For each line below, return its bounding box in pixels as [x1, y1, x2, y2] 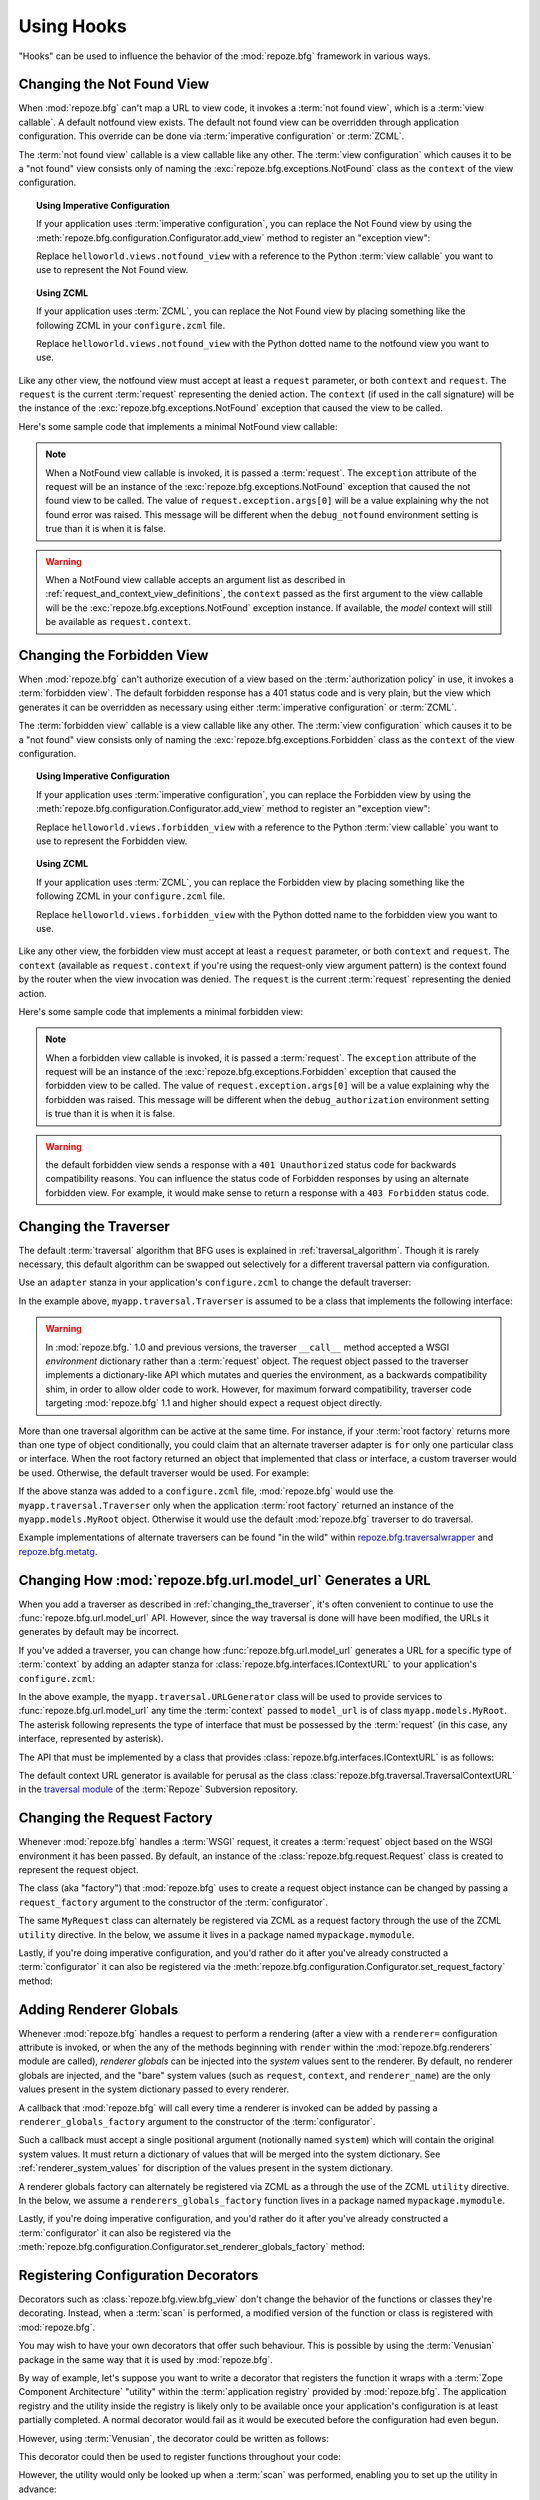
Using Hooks [18, 15, 127, 37]
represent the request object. [18, 1864, 139, 1876]
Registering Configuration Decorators [18, 2266, 259, 2284]
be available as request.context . [45, 616, 192, 628]
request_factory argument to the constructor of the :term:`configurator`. [18, 1896, 329, 1908]
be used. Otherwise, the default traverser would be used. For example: [18, 1466, 310, 1479]
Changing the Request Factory [18, 1810, 214, 1827]
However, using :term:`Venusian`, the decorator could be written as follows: [18, 2432, 329, 2444]
